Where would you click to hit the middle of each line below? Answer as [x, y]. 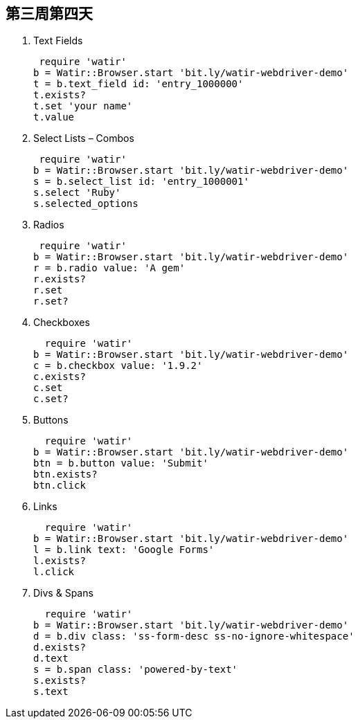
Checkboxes [62, 323]
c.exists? [60, 377]
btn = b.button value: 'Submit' [121, 463]
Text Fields [58, 41]
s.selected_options [86, 204]
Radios [49, 225]
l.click [54, 572]
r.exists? [60, 279]
